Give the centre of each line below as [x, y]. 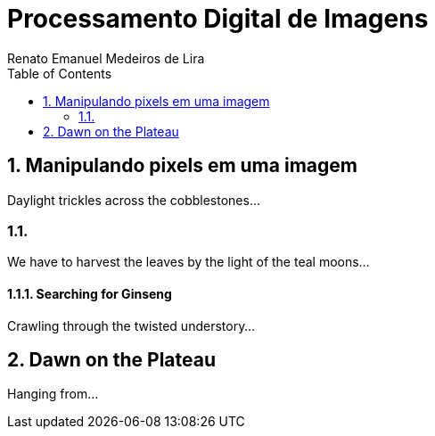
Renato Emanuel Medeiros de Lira [106, 58]
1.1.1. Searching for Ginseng [90, 293]
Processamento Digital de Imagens [218, 19]
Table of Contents [60, 73]
